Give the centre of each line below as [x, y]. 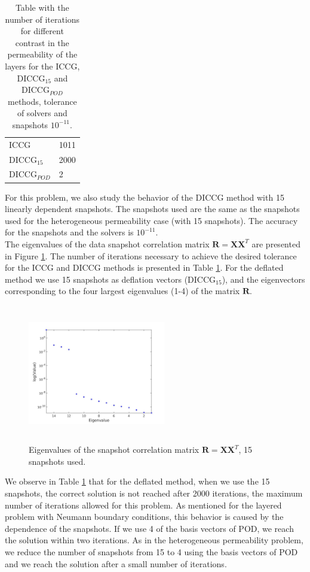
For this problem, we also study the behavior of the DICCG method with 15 [145, 197]
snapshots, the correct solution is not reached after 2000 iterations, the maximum [154, 493]
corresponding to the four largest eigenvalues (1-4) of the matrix [122, 291]
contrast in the [42, 42]
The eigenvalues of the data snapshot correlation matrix [107, 243]
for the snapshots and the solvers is [69, 232]
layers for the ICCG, [42, 66]
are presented [276, 243]
